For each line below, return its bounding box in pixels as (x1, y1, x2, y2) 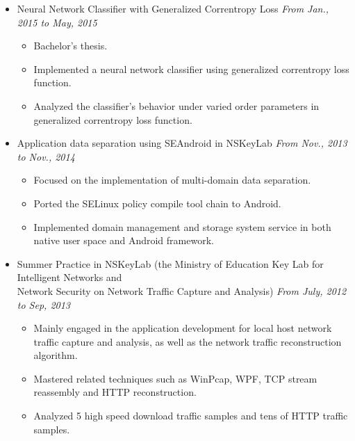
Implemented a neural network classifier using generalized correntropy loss (33, 61, 349, 76)
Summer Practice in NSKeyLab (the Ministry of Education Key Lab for (17, 256, 324, 271)
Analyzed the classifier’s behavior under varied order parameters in (33, 98, 320, 113)
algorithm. (33, 348, 78, 362)
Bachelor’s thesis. (33, 38, 108, 53)
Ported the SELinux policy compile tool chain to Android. (33, 195, 281, 210)
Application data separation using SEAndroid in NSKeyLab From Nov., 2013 (17, 136, 347, 150)
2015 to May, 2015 (17, 15, 97, 29)
